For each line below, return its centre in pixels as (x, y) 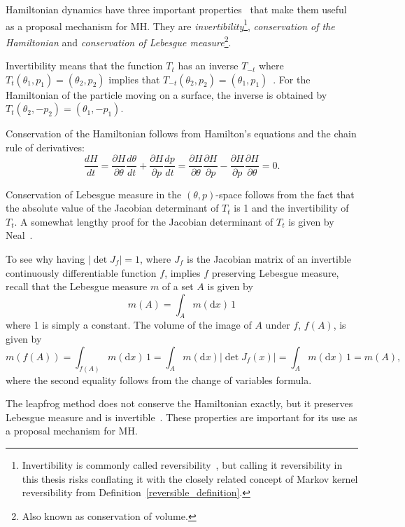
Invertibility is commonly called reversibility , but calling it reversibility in (182, 464)
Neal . (19, 235)
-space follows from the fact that (285, 194)
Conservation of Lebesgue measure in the (94, 194)
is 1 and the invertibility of (291, 208)
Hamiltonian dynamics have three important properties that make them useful (176, 9)
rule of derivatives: (45, 147)
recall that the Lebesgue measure (77, 286)
